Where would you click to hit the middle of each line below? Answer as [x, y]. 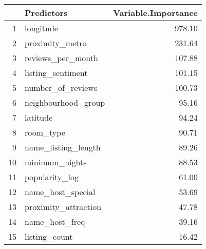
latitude [39, 117]
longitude [41, 28]
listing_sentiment [56, 73]
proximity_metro [56, 43]
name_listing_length [63, 147]
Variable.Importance [155, 13]
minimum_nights [56, 162]
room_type [45, 132]
